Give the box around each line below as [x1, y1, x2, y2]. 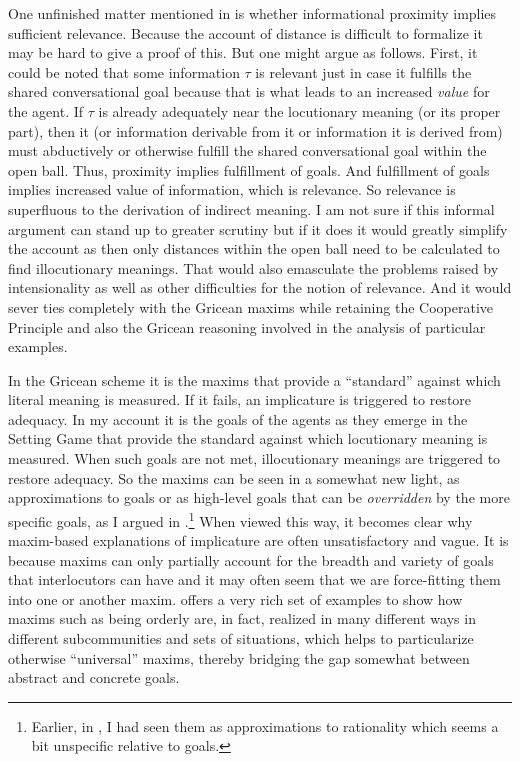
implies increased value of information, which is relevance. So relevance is [8, 179, 456, 200]
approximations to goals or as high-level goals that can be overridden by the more [8, 487, 510, 508]
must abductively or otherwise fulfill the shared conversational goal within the [8, 140, 487, 161]
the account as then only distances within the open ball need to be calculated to [8, 238, 500, 259]
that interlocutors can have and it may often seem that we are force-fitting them [8, 569, 501, 590]
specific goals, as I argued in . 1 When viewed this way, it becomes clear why [8, 507, 473, 531]
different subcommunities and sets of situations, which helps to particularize [8, 628, 474, 649]
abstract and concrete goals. [8, 667, 180, 688]
